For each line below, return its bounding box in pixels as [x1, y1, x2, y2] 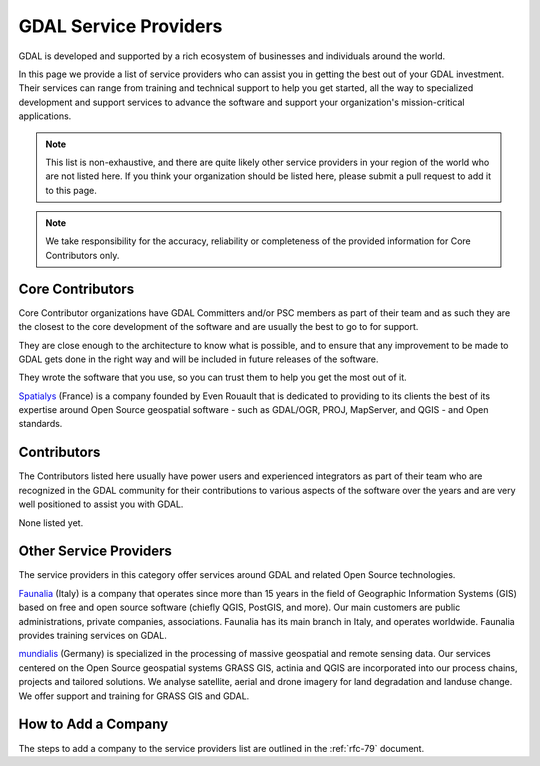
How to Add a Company [18, 716, 169, 733]
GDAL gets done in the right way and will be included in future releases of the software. [18, 353, 379, 365]
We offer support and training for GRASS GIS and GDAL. [18, 690, 250, 702]
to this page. [45, 184, 97, 196]
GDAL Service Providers [18, 15, 223, 37]
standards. [18, 418, 63, 430]
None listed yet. [18, 516, 84, 529]
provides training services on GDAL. [18, 630, 167, 642]
